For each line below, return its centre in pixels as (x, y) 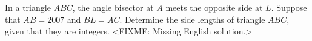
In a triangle (28, 7)
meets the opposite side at (214, 7)
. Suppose (289, 7)
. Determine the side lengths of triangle (192, 19)
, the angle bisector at (113, 7)
